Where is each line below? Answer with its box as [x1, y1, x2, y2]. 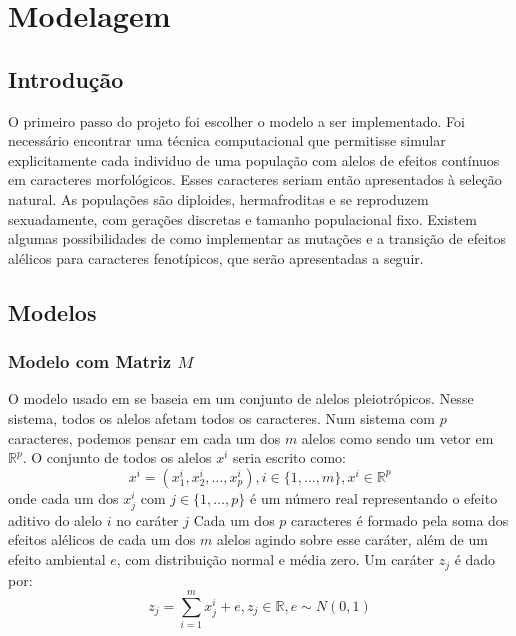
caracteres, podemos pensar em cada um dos [8, 427, 281, 448]
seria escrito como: [233, 447, 347, 468]
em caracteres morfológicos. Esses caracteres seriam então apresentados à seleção [8, 169, 502, 190]
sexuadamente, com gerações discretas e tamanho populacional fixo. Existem [8, 208, 477, 229]
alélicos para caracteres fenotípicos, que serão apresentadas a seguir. [8, 247, 424, 268]
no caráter [116, 509, 179, 530]
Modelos [8, 296, 97, 327]
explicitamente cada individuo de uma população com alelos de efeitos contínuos [8, 149, 500, 170]
